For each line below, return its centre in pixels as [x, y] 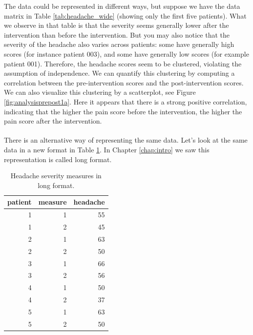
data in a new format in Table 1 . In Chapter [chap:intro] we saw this [107, 149]
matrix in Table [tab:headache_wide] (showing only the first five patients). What [125, 15]
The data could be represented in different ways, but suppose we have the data [122, 6]
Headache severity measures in [56, 176]
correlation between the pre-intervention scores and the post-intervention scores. [124, 82]
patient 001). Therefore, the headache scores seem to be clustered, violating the [123, 63]
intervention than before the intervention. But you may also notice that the [117, 34]
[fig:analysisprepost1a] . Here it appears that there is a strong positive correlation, [126, 101]
